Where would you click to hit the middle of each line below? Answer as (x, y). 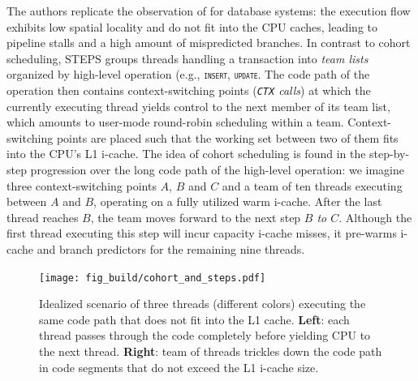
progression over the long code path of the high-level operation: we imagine (217, 170)
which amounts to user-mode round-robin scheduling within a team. (175, 122)
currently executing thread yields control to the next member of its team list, (198, 106)
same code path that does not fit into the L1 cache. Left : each (194, 319)
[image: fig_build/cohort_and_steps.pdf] (153, 278)
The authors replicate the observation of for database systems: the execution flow (209, 11)
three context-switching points (82, 185)
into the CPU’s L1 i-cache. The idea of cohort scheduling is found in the (186, 154)
